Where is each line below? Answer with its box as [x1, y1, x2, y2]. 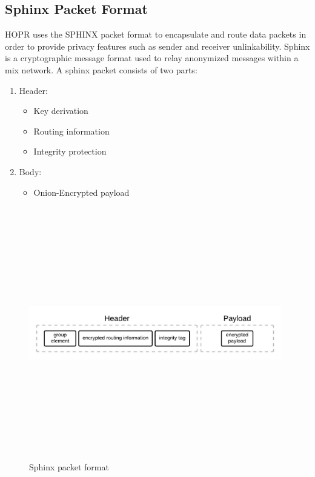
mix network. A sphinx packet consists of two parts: [5, 63, 197, 76]
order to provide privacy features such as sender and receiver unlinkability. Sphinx [5, 39, 310, 52]
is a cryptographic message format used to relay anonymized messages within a [5, 52, 299, 64]
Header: [19, 84, 48, 96]
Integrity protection [33, 145, 107, 158]
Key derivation [33, 104, 88, 117]
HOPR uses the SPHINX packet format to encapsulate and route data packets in [5, 28, 307, 41]
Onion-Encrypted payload [33, 185, 130, 198]
